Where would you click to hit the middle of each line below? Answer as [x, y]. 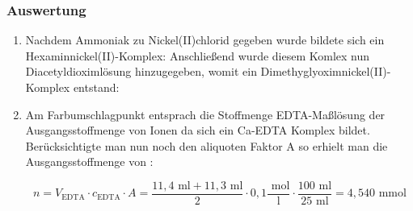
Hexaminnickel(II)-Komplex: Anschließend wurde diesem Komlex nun [198, 55]
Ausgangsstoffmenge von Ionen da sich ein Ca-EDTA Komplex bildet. [198, 130]
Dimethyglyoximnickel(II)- [326, 71]
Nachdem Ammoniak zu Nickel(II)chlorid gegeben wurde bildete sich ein [205, 40]
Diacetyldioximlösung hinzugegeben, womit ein [141, 71]
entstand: [96, 87]
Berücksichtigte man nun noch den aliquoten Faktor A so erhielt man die [206, 145]
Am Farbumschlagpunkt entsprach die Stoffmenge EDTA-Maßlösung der [205, 114]
